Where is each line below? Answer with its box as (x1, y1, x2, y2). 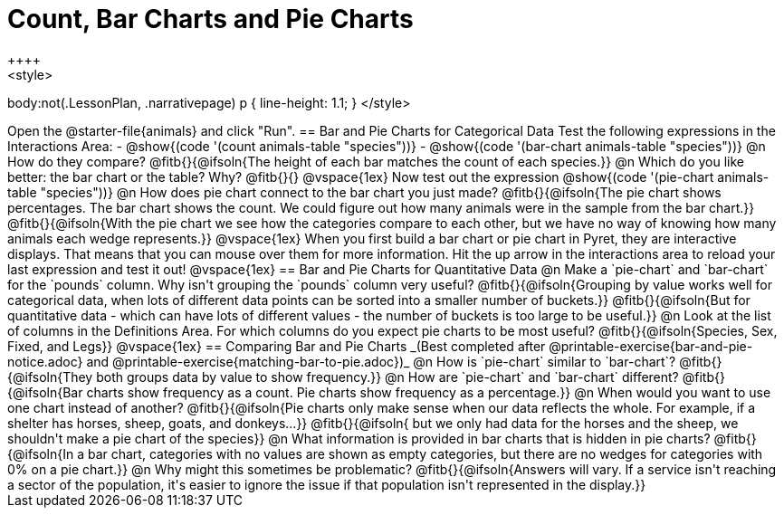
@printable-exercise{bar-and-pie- (549, 338, 753, 354)
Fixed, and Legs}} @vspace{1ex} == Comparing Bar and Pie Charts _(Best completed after (7, 338, 546, 354)
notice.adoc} (7, 353, 83, 369)
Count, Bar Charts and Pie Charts (7, 4, 414, 34)
